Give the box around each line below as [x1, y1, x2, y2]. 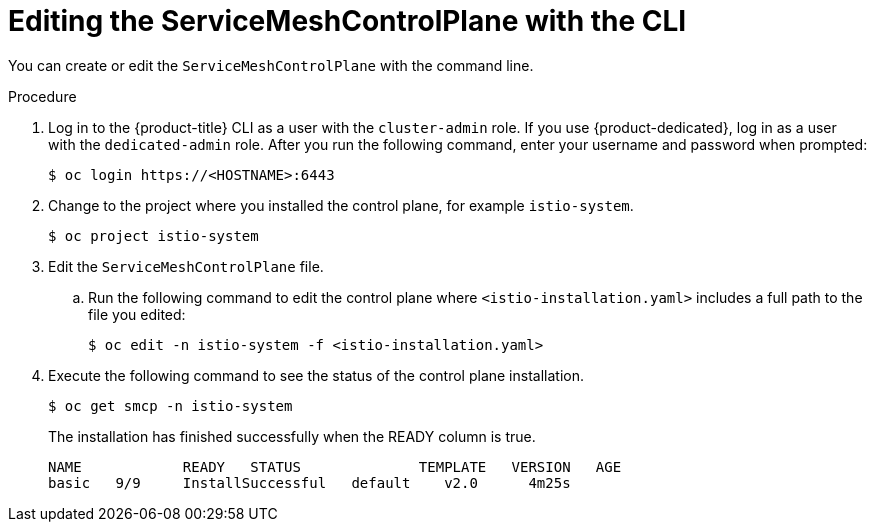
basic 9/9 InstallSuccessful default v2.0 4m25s [48, 474, 571, 491]
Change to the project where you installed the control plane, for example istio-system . [48, 196, 634, 214]
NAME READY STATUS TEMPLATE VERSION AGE [48, 458, 622, 475]
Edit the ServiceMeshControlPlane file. [48, 257, 324, 275]
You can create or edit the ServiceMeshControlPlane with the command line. [8, 56, 534, 74]
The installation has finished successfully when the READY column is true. [48, 427, 536, 445]
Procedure [8, 87, 77, 105]
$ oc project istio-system [48, 227, 259, 244]
